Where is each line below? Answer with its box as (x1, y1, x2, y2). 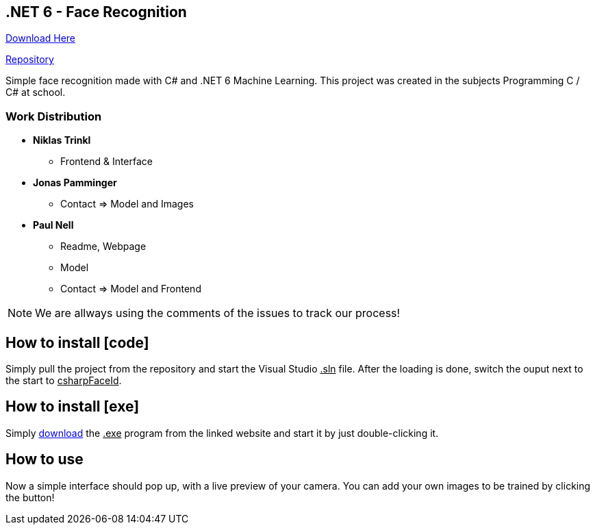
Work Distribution (5, 109, 102, 123)
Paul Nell (33, 219, 74, 231)
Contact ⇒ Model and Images (60, 198, 194, 210)
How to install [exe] (5, 398, 140, 416)
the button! (5, 491, 55, 503)
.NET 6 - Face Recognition (5, 3, 187, 21)
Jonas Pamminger (33, 177, 117, 189)
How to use (5, 451, 84, 468)
